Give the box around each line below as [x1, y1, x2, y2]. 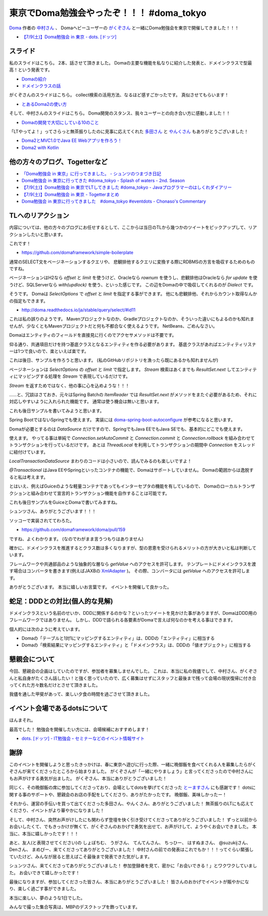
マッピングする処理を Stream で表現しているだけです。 [17, 373, 131, 379]
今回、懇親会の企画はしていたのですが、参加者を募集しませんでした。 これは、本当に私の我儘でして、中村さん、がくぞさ [9, 668, 258, 674]
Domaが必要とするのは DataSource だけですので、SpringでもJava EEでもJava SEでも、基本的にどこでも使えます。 [9, 426, 245, 432]
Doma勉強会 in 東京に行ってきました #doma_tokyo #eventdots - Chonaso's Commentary [21, 199, 206, 205]
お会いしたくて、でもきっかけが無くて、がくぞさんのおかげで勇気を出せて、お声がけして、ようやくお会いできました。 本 [9, 824, 257, 830]
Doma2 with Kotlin [21, 144, 59, 150]
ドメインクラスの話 [21, 83, 61, 89]
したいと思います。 [26, 231, 66, 237]
